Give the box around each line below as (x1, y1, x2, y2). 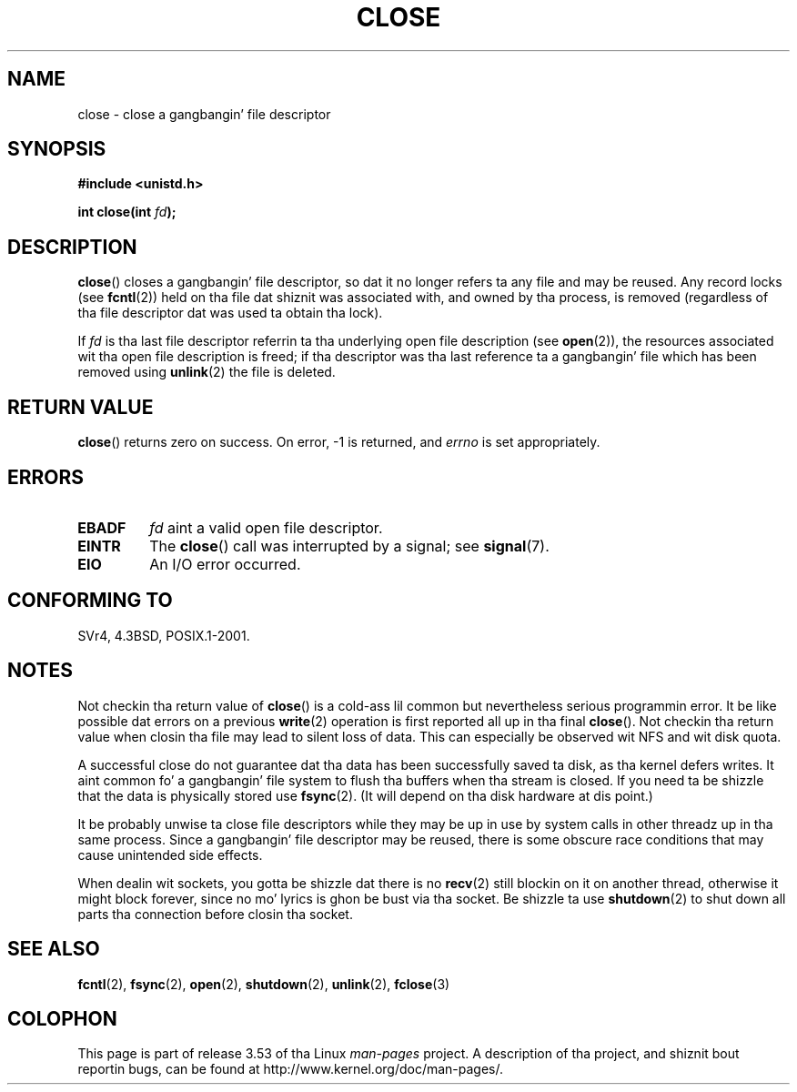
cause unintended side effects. (77, 846, 263, 863)
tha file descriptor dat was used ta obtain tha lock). (77, 305, 383, 321)
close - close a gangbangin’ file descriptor (77, 106, 331, 122)
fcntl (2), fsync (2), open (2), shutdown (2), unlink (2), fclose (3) (77, 976, 450, 992)
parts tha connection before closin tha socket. (77, 905, 353, 922)
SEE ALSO (7, 937, 100, 961)
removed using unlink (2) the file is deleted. (77, 364, 336, 380)
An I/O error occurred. (149, 554, 301, 573)
